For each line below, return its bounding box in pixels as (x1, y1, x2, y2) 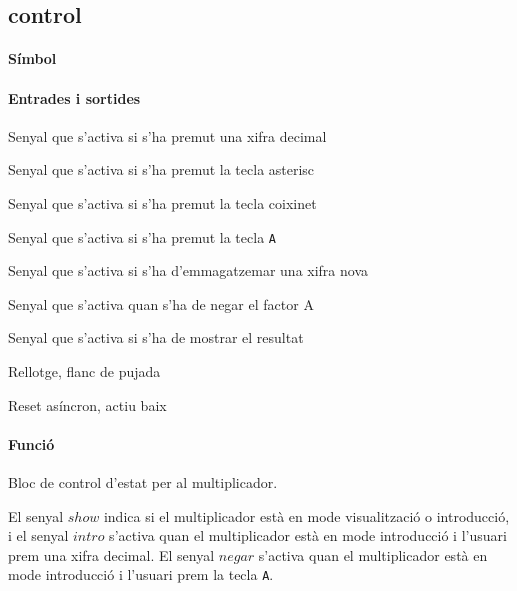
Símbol (8, 48, 57, 69)
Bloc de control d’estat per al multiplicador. (8, 471, 278, 492)
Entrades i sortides (8, 87, 141, 108)
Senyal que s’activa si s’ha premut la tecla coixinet (8, 192, 317, 213)
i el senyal (8, 525, 69, 546)
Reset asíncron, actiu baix (8, 394, 167, 415)
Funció (8, 433, 55, 454)
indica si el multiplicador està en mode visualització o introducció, (103, 505, 510, 526)
